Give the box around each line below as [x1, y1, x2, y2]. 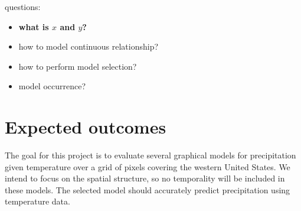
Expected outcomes [5, 115, 166, 139]
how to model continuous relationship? [18, 40, 159, 53]
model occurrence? [18, 80, 86, 92]
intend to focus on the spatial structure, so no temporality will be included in [5, 172, 285, 184]
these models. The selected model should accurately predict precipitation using [5, 183, 290, 196]
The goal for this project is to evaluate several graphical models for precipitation [5, 149, 296, 161]
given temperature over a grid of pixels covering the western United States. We [5, 160, 290, 173]
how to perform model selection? [18, 60, 137, 72]
